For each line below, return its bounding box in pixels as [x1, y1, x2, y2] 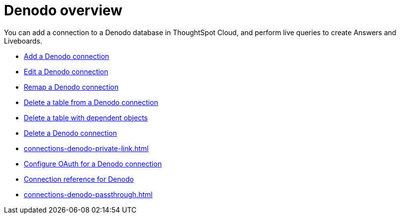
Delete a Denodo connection [24, 128, 117, 137]
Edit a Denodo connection [24, 67, 109, 76]
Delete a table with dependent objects [24, 113, 148, 122]
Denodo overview [4, 2, 122, 19]
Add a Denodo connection [24, 52, 110, 60]
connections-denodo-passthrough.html [24, 190, 153, 199]
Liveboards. [4, 36, 43, 45]
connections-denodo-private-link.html [24, 144, 149, 153]
